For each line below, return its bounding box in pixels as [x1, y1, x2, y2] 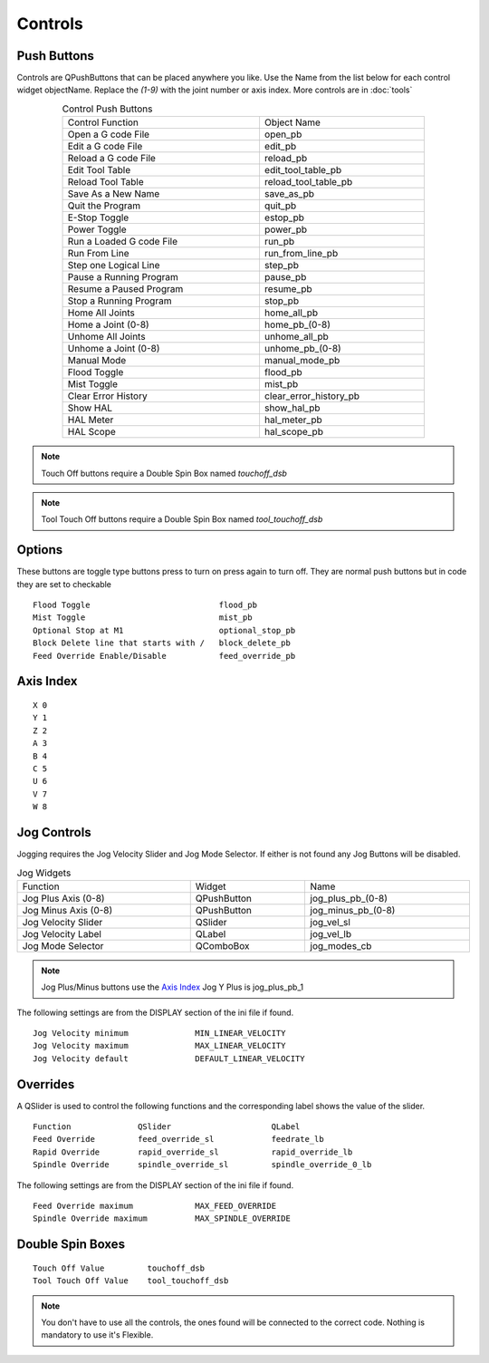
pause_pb [264, 271, 307, 284]
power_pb [264, 223, 308, 236]
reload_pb [264, 152, 308, 165]
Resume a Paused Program [67, 283, 184, 295]
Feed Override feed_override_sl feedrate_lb [33, 1134, 325, 1145]
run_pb [264, 236, 294, 248]
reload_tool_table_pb [264, 176, 353, 188]
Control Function [67, 116, 139, 129]
